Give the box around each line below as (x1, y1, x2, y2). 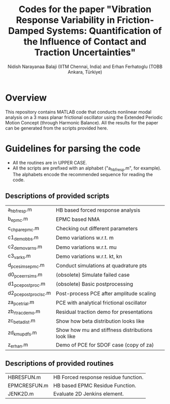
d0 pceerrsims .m (8, 271, 43, 279)
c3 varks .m (8, 252, 31, 260)
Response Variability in (16, 14, 115, 26)
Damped (8, 25, 45, 37)
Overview (5, 92, 47, 104)
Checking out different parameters (56, 225, 138, 232)
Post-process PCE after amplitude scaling (56, 290, 156, 297)
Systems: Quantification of (46, 25, 162, 37)
